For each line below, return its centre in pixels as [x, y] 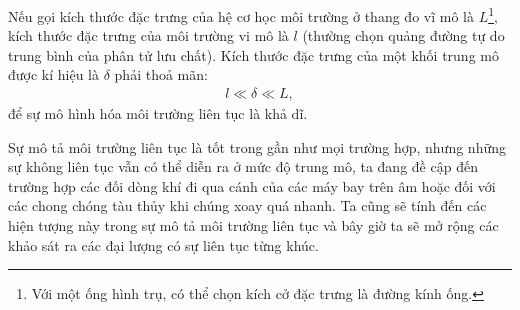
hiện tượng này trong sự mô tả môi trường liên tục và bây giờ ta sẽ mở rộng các [253, 225]
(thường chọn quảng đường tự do [403, 35]
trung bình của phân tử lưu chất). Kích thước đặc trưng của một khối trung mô [253, 54]
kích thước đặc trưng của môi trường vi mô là [148, 35]
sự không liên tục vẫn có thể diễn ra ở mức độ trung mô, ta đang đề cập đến [243, 166]
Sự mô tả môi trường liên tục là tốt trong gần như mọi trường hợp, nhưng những [257, 146]
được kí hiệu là [54, 74]
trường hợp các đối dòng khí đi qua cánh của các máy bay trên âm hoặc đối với [252, 185]
